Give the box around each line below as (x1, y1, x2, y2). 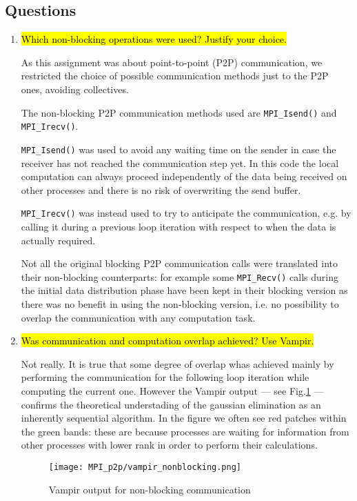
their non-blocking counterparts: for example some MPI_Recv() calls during (21, 269, 338, 284)
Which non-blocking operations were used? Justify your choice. (21, 32, 287, 46)
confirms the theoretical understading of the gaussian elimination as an (21, 397, 321, 411)
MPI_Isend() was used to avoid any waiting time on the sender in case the (21, 141, 336, 156)
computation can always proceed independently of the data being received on (21, 169, 347, 184)
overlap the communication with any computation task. (21, 310, 256, 324)
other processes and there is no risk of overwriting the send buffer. (21, 182, 301, 197)
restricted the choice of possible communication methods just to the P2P (21, 68, 329, 83)
